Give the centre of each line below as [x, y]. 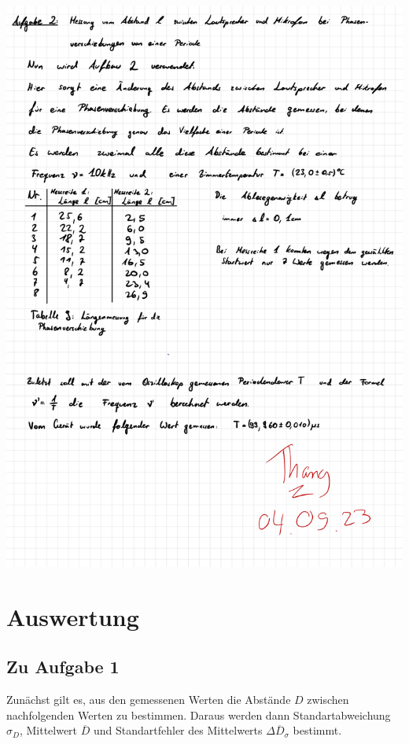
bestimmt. [317, 730]
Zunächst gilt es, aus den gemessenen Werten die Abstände [149, 699]
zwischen [328, 699]
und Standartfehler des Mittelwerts [178, 730]
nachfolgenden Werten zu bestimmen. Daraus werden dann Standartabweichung [199, 715]
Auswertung [73, 616]
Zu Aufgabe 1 [63, 667]
